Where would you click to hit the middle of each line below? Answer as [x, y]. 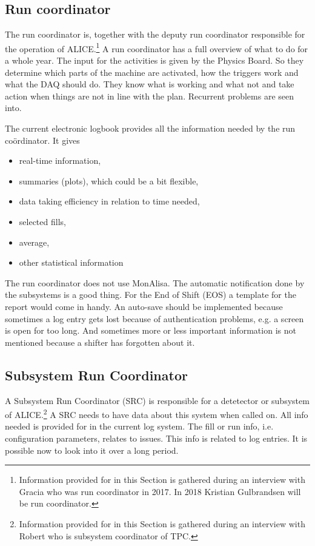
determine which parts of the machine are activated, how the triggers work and [152, 72]
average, [34, 242]
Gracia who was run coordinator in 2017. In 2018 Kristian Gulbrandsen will [160, 491]
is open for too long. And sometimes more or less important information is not [151, 330]
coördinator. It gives [42, 140]
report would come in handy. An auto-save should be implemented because [144, 306]
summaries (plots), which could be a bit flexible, [109, 180]
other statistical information [71, 262]
